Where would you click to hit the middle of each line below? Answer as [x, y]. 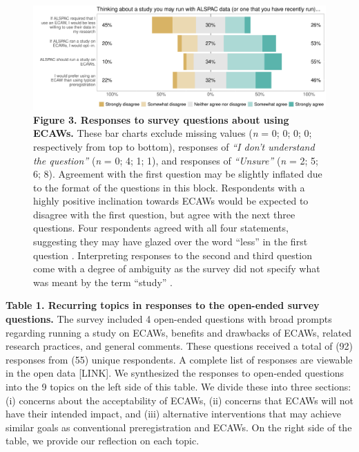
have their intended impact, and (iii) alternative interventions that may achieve [173, 414]
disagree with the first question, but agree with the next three [164, 214]
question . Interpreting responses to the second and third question [173, 255]
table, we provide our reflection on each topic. [103, 441]
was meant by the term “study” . [103, 282]
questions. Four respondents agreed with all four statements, [161, 228]
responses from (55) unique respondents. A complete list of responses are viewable [179, 359]
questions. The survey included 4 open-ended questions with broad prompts [169, 319]
